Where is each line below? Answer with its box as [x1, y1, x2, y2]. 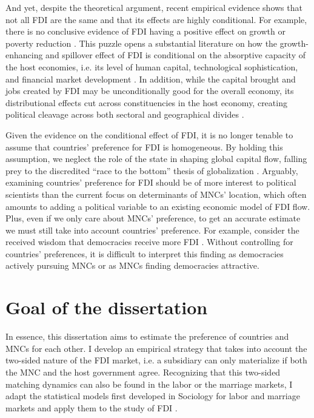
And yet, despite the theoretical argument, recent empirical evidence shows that [5, 1, 302, 13]
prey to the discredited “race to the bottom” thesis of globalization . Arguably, [5, 164, 298, 177]
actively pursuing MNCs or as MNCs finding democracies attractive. [5, 259, 259, 272]
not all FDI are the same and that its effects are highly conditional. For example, [5, 13, 307, 25]
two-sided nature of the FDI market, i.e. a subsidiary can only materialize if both [5, 354, 307, 366]
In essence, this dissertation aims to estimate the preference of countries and [5, 330, 289, 343]
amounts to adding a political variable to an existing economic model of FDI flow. [5, 200, 310, 212]
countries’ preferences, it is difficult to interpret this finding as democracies [5, 247, 284, 260]
